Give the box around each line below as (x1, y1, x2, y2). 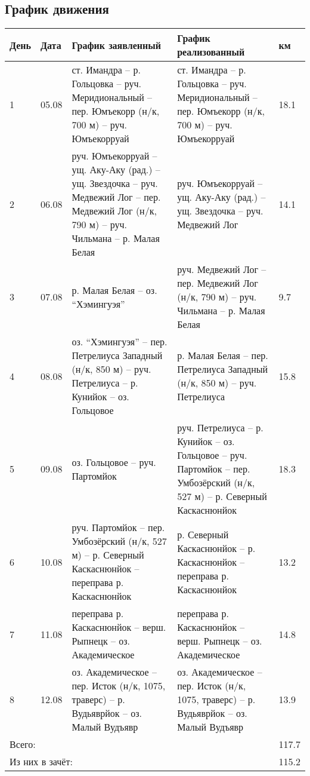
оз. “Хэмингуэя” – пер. (72, 335, 168, 349)
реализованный (177, 45, 245, 59)
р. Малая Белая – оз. (72, 283, 157, 297)
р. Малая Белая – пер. (177, 348, 268, 363)
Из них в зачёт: (10, 754, 73, 769)
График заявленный (72, 38, 161, 52)
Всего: (10, 737, 36, 752)
